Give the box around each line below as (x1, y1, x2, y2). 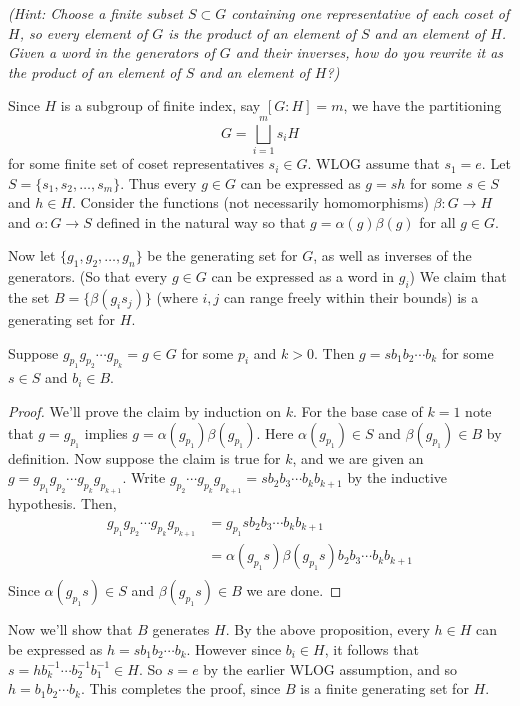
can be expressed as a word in (211, 266, 395, 287)
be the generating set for (147, 245, 298, 266)
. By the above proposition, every (225, 619, 430, 640)
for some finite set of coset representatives (8, 153, 264, 174)
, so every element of (19, 22, 148, 43)
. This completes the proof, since (80, 678, 281, 699)
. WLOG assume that (307, 153, 440, 174)
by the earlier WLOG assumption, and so (203, 658, 458, 679)
